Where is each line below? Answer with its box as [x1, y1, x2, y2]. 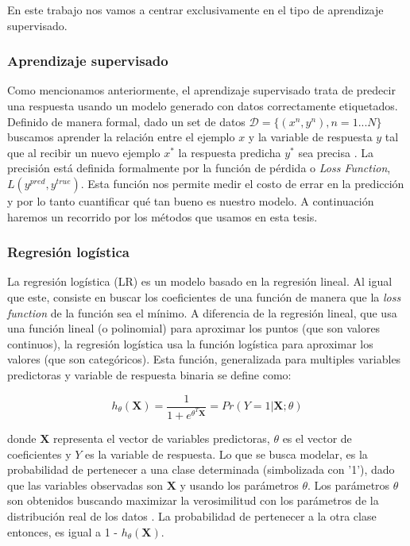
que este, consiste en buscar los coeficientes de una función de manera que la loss [7, 288, 401, 305]
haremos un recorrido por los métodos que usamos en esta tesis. [7, 208, 318, 225]
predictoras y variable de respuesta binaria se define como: [7, 366, 292, 383]
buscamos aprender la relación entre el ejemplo [7, 129, 235, 145]
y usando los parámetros [180, 476, 299, 493]
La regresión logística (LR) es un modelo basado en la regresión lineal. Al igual [7, 273, 393, 290]
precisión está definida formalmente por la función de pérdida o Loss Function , [7, 160, 391, 176]
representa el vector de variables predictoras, [53, 430, 270, 447]
